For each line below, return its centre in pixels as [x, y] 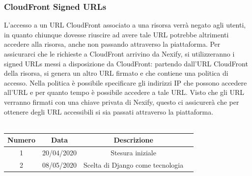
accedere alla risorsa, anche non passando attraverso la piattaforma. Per [112, 44]
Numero [22, 140]
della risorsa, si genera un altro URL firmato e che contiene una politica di [116, 73]
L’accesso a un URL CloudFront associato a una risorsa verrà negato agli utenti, [125, 25]
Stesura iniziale [133, 153]
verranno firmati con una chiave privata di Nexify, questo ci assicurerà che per [122, 102]
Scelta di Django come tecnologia [134, 164]
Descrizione [133, 140]
